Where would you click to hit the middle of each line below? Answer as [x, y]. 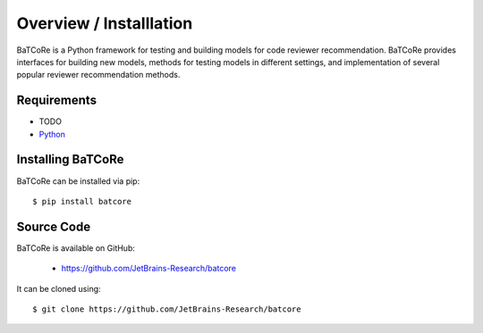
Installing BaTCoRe [70, 159]
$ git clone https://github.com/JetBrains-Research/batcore [167, 309]
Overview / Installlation [105, 23]
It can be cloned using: [59, 288]
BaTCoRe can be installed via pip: [78, 181]
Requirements [57, 100]
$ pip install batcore [82, 201]
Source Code [54, 226]
